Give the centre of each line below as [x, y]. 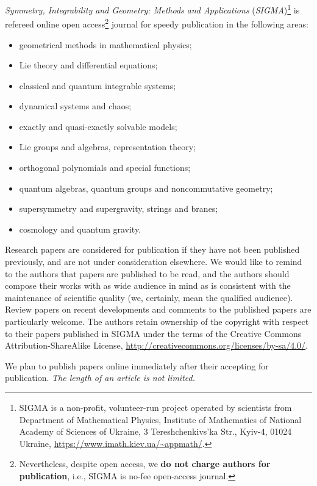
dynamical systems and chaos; [75, 106]
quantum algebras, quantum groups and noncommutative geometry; [146, 188]
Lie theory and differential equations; [88, 65]
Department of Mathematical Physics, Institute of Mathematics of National [160, 419]
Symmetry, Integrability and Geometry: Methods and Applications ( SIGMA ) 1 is [152, 9]
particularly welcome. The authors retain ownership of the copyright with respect [157, 321]
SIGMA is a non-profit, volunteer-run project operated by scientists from [155, 407]
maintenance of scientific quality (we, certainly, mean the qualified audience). [149, 297]
